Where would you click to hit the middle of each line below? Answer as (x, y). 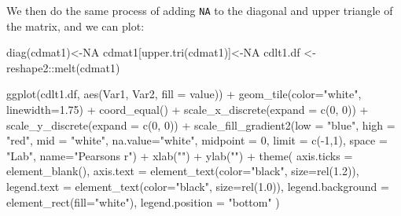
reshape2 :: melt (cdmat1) (63, 67)
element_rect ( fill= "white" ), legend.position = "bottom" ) (143, 201)
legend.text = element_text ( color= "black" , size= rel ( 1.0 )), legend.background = (198, 186)
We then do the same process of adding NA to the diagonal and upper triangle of (200, 10)
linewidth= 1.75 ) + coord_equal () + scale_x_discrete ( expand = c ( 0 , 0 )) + (188, 110)
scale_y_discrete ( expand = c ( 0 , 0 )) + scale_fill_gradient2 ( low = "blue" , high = (201, 124)
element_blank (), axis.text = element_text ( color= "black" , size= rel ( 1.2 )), (183, 171)
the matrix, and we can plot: (75, 26)
